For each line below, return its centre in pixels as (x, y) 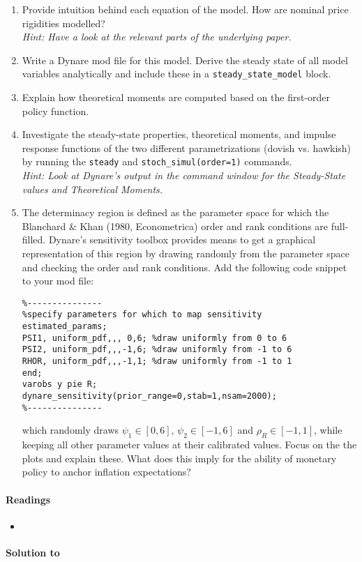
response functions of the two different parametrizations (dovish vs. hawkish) (187, 147)
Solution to (33, 552)
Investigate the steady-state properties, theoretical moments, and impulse (179, 134)
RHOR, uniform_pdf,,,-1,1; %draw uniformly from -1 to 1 (157, 362)
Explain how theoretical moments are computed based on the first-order (176, 97)
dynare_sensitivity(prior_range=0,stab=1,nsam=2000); (149, 396)
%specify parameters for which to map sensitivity (142, 315)
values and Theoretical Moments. (92, 189)
